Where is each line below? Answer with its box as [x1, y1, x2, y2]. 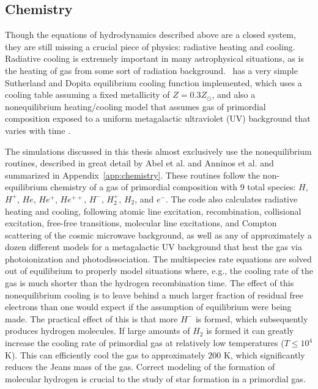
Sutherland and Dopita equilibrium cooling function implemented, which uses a [5, 76, 302, 89]
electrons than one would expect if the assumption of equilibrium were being [5, 300, 292, 313]
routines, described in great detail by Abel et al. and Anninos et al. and [5, 157, 274, 169]
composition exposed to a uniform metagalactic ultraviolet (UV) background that [5, 112, 311, 125]
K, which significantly [223, 348, 305, 361]
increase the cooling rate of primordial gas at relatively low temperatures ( [5, 336, 284, 349]
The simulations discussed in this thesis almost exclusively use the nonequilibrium [5, 144, 312, 157]
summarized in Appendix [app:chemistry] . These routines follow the [5, 168, 260, 181]
